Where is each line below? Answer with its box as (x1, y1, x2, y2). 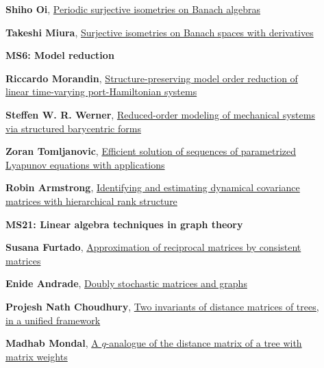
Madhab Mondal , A (5, 336, 99, 350)
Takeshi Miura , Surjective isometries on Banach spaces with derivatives (5, 25, 314, 39)
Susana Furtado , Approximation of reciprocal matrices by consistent (5, 240, 301, 254)
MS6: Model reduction (5, 48, 114, 62)
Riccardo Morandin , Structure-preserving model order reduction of (5, 71, 298, 85)
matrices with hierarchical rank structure (5, 193, 177, 208)
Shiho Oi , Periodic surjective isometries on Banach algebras (5, 2, 261, 16)
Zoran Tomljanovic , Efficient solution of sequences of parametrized (5, 144, 297, 158)
